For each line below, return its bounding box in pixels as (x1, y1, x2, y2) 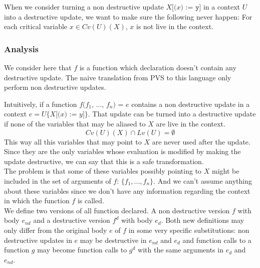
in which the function (4, 195, 70, 206)
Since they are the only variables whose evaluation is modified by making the (4, 146, 241, 157)
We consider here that (4, 62, 72, 72)
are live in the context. (156, 118, 225, 128)
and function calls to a (182, 234, 251, 245)
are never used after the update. (152, 136, 250, 147)
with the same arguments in (138, 244, 223, 255)
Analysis (4, 42, 39, 55)
